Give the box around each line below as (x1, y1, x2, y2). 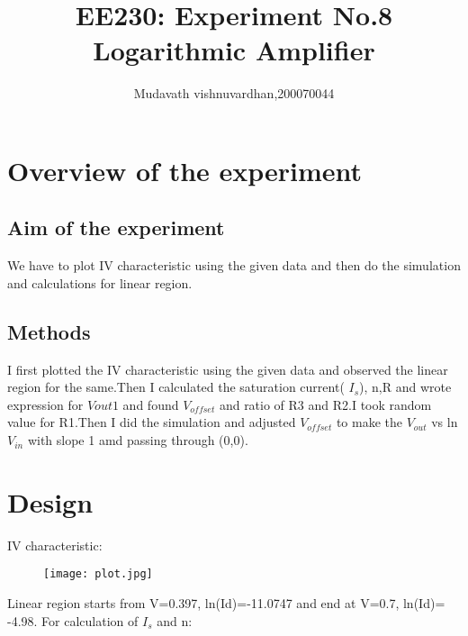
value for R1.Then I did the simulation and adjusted (7, 413, 296, 432)
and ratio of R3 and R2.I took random (219, 395, 432, 413)
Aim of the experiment (7, 214, 225, 241)
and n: (157, 611, 193, 630)
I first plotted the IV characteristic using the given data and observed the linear (7, 359, 448, 378)
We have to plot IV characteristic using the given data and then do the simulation (7, 256, 461, 275)
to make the (336, 413, 402, 432)
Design (7, 483, 94, 520)
